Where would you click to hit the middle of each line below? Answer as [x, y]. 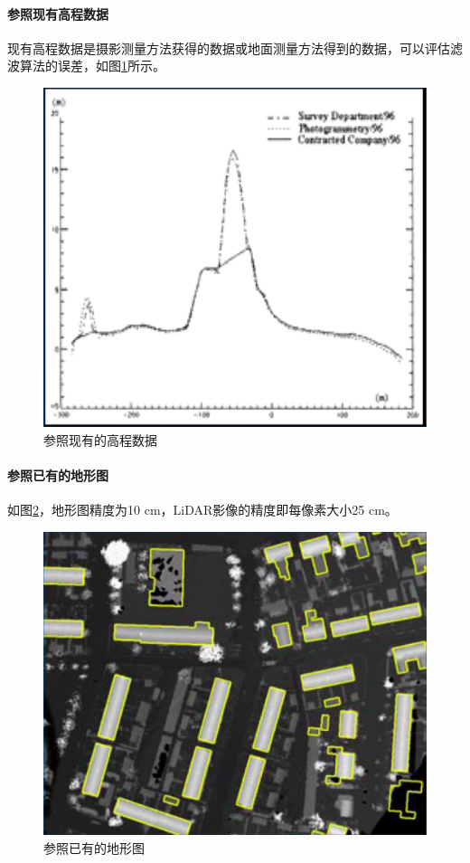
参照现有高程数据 [58, 13]
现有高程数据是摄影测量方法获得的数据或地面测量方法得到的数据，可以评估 [229, 47]
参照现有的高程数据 [100, 439]
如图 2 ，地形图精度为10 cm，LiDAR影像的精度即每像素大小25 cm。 [202, 510]
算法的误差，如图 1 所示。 [92, 66]
